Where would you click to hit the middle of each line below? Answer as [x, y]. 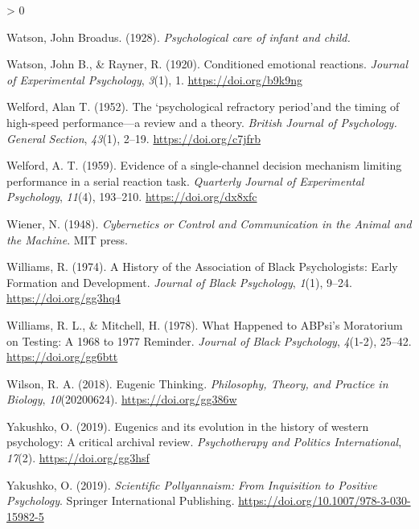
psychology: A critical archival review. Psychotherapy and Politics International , [204, 442]
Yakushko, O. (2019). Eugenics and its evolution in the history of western [188, 426]
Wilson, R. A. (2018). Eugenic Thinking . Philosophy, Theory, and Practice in [197, 383]
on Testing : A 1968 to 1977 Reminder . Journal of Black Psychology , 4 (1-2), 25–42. [209, 340]
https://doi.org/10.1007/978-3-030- [325, 500]
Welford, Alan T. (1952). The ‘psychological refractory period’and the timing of [203, 107]
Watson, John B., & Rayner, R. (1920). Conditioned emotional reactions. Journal [207, 64]
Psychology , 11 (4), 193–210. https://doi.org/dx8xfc [132, 197]
